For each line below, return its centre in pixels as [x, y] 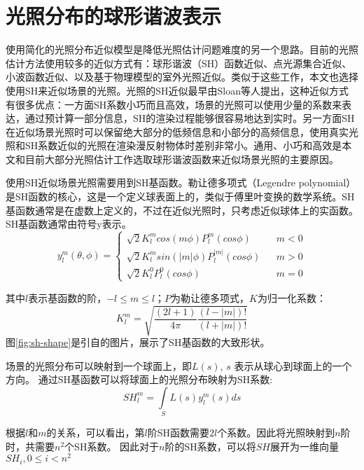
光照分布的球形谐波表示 [114, 16]
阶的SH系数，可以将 [210, 446]
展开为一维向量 [304, 446]
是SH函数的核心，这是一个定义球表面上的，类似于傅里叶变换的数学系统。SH [180, 196]
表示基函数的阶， [68, 297]
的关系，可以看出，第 [96, 433]
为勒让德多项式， [210, 297]
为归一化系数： [292, 297]
